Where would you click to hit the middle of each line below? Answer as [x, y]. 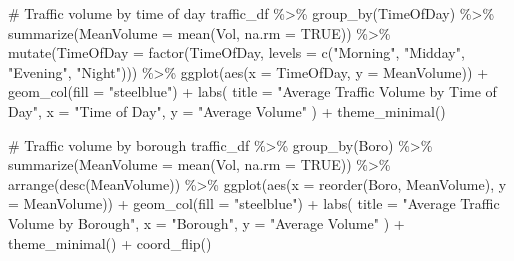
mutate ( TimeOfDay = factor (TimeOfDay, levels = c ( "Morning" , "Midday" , [236, 52]
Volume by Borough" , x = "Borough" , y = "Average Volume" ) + [206, 222]
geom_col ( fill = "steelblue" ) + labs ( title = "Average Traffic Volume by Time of [252, 91]
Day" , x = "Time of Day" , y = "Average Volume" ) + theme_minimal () [227, 110]
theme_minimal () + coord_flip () [110, 242]
